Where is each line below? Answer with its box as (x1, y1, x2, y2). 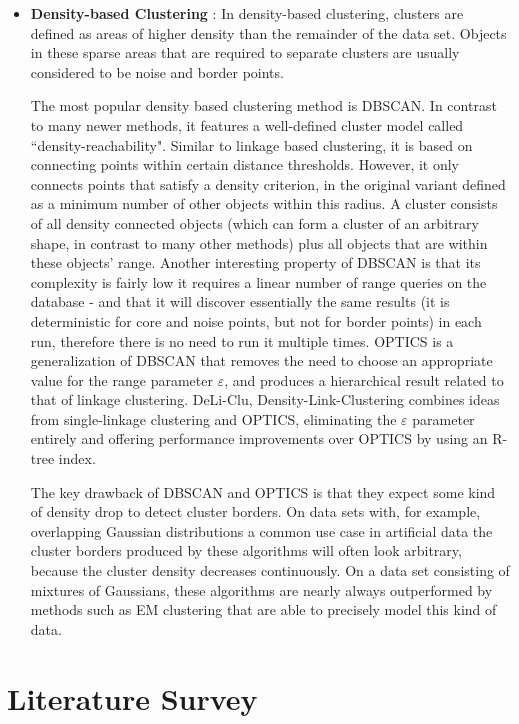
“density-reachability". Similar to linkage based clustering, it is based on (30, 134, 473, 155)
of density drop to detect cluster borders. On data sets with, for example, (30, 501, 481, 522)
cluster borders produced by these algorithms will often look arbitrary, (30, 540, 462, 561)
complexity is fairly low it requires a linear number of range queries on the (30, 271, 487, 292)
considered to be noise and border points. (30, 61, 284, 82)
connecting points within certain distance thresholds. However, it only (30, 154, 460, 175)
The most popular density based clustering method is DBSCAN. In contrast (30, 95, 497, 116)
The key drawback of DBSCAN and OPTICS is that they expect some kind (30, 481, 496, 502)
